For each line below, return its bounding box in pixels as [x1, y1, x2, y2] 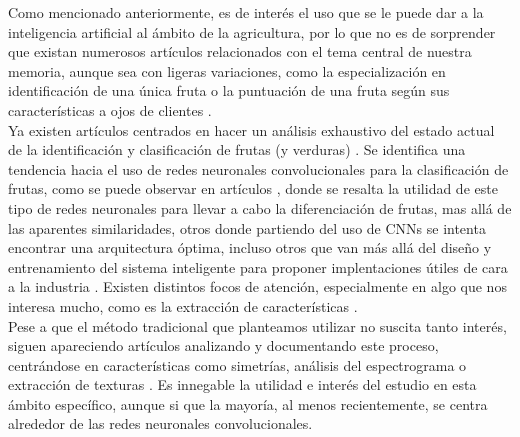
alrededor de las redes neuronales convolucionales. [8, 413, 313, 434]
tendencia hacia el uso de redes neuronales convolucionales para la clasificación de [8, 158, 509, 179]
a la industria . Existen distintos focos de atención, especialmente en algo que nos [8, 276, 507, 297]
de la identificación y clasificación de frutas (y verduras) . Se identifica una [8, 139, 466, 160]
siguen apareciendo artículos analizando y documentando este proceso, [8, 335, 439, 356]
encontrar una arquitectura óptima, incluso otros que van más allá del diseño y [8, 237, 492, 258]
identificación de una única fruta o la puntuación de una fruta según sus [8, 80, 450, 101]
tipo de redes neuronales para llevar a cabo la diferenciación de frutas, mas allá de [8, 197, 512, 218]
